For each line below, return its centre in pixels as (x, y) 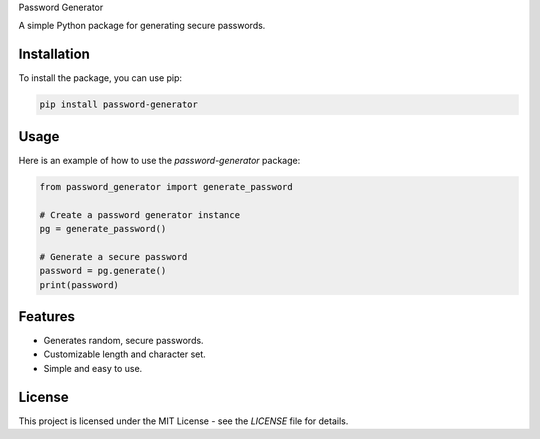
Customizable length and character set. (125, 354)
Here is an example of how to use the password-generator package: (159, 160)
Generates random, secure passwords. (123, 340)
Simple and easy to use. (93, 368)
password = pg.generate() (103, 271)
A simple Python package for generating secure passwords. (142, 26)
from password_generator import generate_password (166, 186)
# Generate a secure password (113, 256)
